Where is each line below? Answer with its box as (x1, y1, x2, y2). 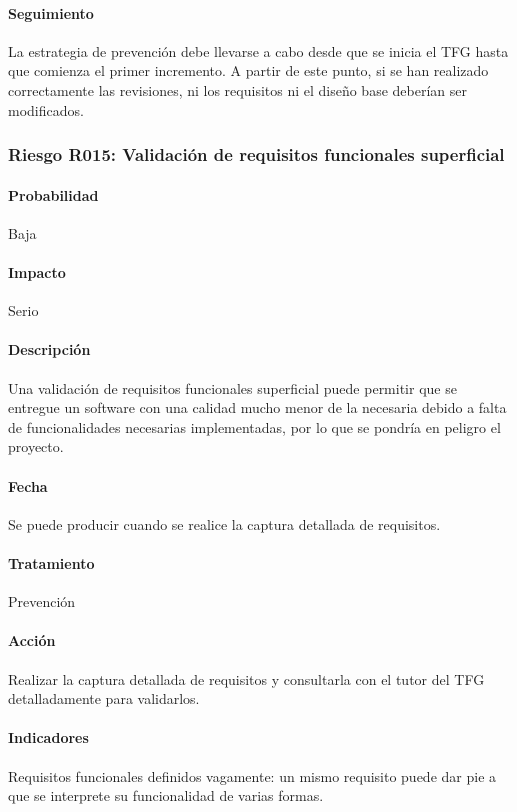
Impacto (8, 262, 66, 282)
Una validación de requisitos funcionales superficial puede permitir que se (8, 377, 457, 398)
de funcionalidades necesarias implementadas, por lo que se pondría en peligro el (8, 416, 501, 437)
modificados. (8, 99, 84, 120)
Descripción (8, 339, 91, 360)
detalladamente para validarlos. (8, 688, 200, 709)
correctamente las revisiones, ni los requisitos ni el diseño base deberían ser (8, 79, 467, 100)
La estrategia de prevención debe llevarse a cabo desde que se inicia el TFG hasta (8, 40, 509, 61)
